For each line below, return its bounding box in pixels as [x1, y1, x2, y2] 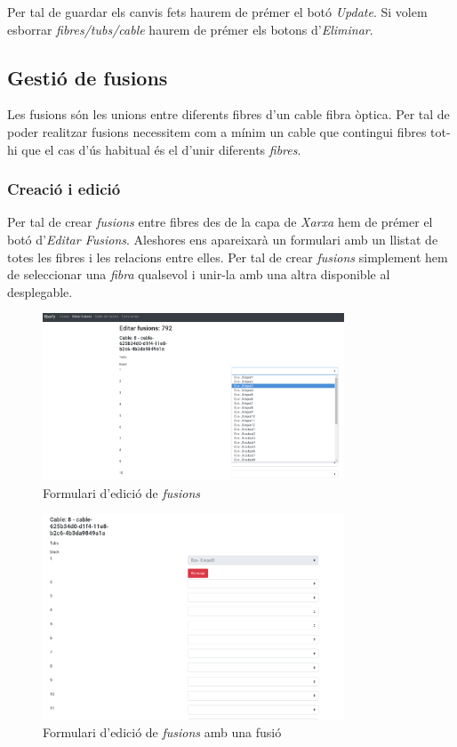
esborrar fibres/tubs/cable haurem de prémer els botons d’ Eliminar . [7, 20, 373, 38]
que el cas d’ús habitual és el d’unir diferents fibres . [21, 140, 301, 158]
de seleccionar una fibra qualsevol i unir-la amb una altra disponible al [7, 265, 390, 284]
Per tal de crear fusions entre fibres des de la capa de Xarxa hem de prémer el [7, 213, 433, 231]
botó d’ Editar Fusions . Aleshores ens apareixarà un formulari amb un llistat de [7, 229, 438, 248]
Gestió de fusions [7, 63, 168, 91]
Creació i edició [7, 178, 121, 200]
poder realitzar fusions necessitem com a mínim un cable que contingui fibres [7, 122, 427, 141]
